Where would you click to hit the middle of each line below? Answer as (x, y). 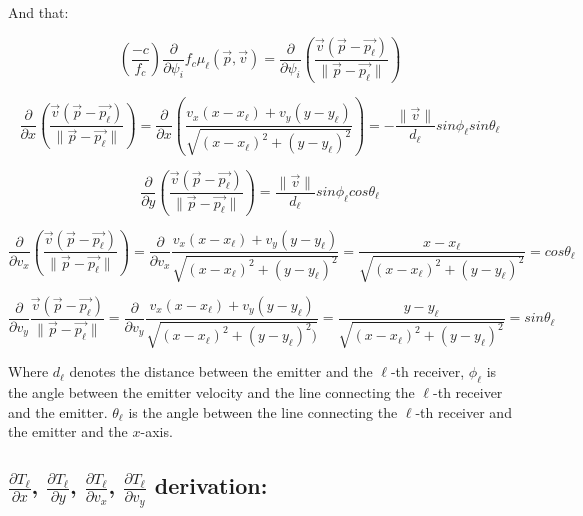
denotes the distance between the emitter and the (221, 371)
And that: (38, 12)
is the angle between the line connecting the (263, 411)
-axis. (156, 431)
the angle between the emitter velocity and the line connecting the (211, 392)
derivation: (211, 485)
